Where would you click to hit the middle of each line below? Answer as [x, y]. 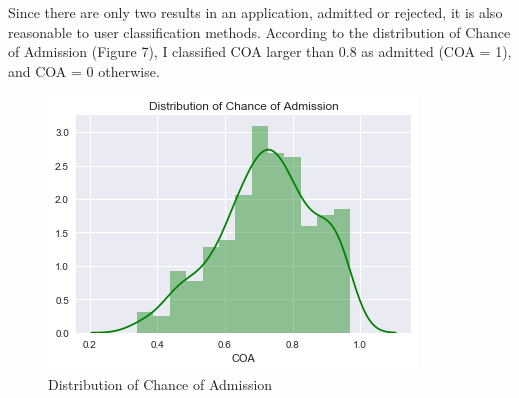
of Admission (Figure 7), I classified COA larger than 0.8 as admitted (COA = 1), [260, 51]
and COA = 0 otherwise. [84, 70]
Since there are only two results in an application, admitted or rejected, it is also [255, 12]
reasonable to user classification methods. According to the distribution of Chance [259, 31]
